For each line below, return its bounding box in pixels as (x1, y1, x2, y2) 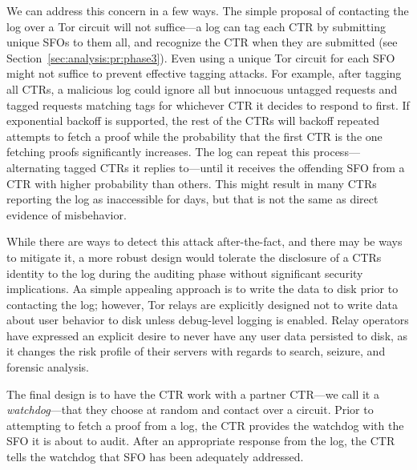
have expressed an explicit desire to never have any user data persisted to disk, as (6, 327, 408, 343)
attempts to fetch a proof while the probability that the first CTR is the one (6, 127, 383, 144)
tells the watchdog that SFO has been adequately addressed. (6, 448, 304, 465)
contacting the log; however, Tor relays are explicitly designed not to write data (6, 295, 398, 312)
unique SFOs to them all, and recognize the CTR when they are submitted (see (6, 34, 398, 50)
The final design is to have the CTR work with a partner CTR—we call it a (6, 385, 379, 402)
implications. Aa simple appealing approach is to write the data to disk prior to (6, 280, 399, 297)
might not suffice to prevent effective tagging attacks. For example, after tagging (6, 65, 402, 82)
